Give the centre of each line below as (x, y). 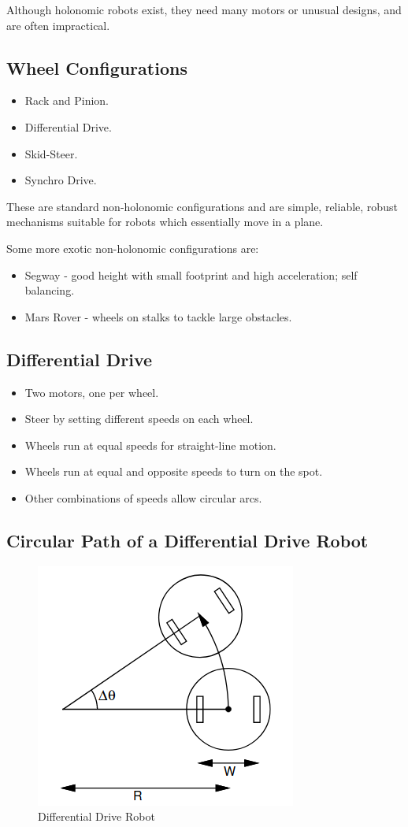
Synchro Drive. (61, 180)
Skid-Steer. (51, 153)
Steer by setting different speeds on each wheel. (139, 419)
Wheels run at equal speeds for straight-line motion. (150, 445)
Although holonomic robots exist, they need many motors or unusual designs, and (204, 9)
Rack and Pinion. (67, 100)
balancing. (50, 290)
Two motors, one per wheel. (92, 392)
